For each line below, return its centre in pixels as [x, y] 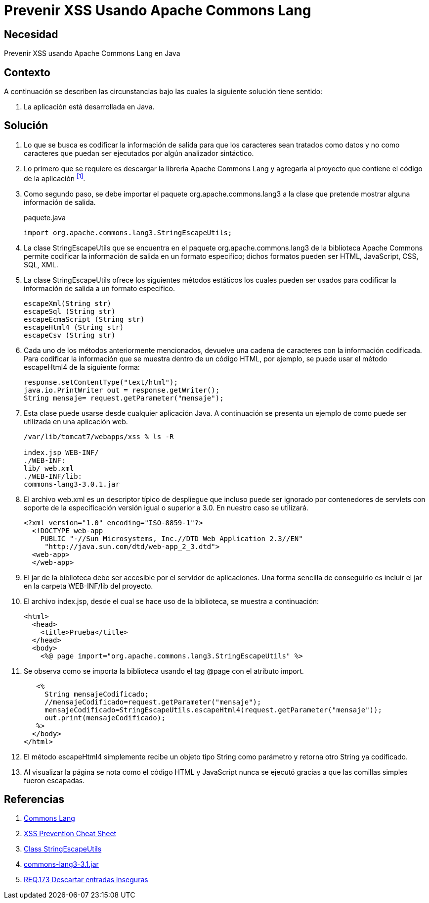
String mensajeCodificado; [97, 694]
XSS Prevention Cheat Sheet [70, 834]
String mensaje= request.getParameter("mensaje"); [124, 398]
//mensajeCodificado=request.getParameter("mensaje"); [153, 702]
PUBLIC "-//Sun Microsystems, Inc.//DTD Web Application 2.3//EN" [172, 538]
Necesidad [31, 34]
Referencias [34, 799]
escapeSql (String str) [70, 311]
